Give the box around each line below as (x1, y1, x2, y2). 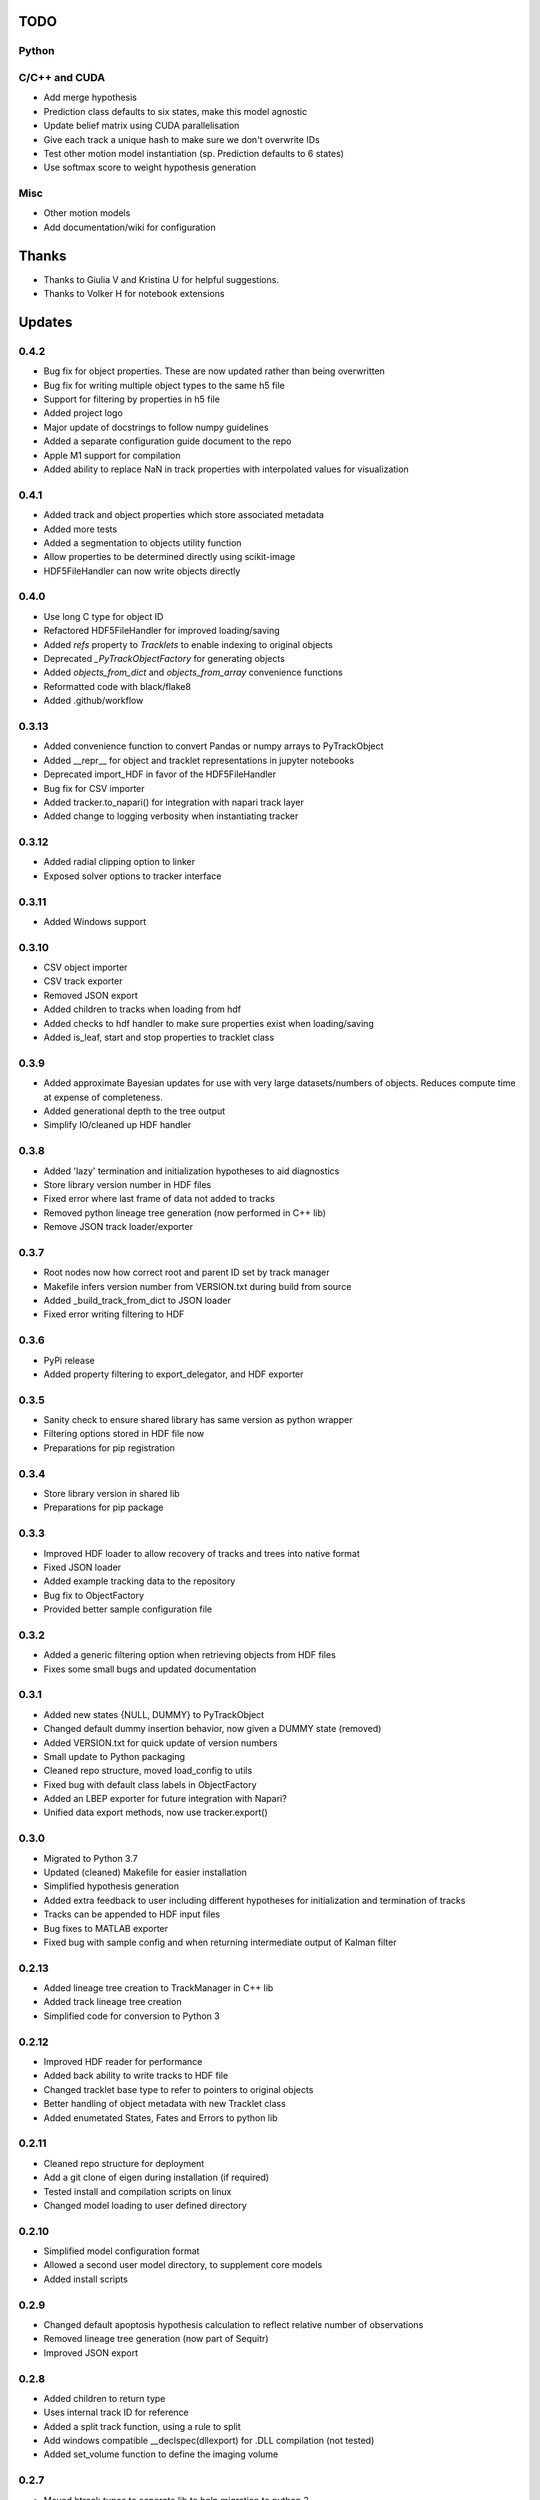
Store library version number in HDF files (43, 1178, 212, 1190)
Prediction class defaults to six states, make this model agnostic (43, 105, 308, 117)
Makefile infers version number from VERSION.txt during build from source (43, 1280, 352, 1292)
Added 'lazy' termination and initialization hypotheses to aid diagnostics (43, 1165, 340, 1177)
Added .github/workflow (43, 695, 144, 707)
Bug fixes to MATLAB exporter (43, 1922, 169, 1934)
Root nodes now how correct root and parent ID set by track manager (43, 1266, 330, 1279)
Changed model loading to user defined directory (43, 2199, 247, 2211)
